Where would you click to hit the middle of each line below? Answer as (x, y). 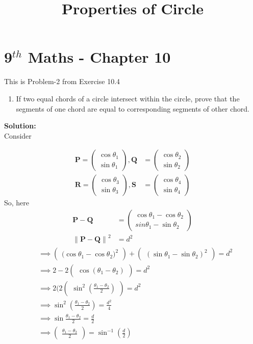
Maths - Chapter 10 (99, 57)
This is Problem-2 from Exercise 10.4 (62, 81)
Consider (18, 135)
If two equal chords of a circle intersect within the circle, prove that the (128, 98)
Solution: (20, 126)
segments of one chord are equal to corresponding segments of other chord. (133, 108)
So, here (17, 203)
